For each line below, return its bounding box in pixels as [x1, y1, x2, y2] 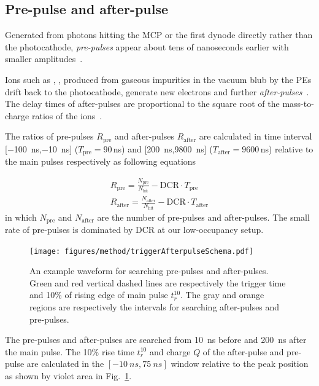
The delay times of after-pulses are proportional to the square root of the [5, 97, 280, 110]
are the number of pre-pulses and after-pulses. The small [97, 210, 310, 223]
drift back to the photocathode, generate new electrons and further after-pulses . [5, 85, 309, 98]
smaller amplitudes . [5, 52, 83, 65]
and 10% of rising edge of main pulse [29, 288, 168, 301]
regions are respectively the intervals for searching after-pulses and [29, 301, 280, 313]
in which [5, 210, 37, 223]
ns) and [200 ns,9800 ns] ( [113, 142, 213, 155]
